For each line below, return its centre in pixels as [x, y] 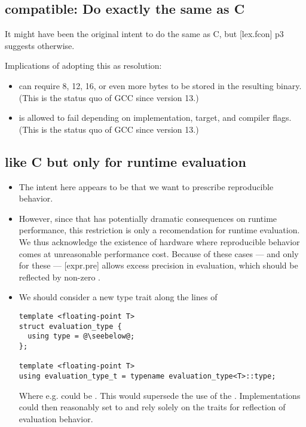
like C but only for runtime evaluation [126, 161]
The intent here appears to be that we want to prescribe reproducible [146, 186]
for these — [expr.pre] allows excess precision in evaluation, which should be [158, 265]
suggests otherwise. [40, 45]
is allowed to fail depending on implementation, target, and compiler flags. [155, 118]
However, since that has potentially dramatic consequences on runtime [148, 218]
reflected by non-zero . [59, 277]
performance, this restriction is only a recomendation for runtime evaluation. [159, 230]
